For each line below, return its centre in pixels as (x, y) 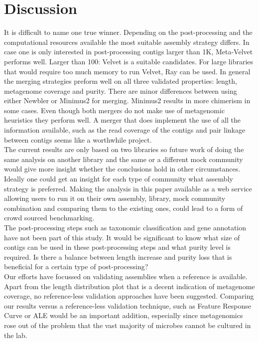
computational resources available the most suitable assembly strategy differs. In (127, 42)
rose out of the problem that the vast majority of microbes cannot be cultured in (128, 325)
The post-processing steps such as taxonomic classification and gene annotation (125, 227)
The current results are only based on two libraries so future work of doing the (124, 149)
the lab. (16, 335)
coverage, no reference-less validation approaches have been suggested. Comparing (129, 296)
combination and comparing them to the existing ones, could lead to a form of (124, 208)
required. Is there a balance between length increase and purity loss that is (118, 256)
